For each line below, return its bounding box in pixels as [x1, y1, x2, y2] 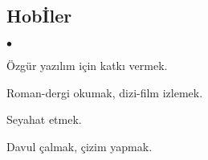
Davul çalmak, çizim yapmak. [6, 137, 153, 154]
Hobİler [6, 3, 72, 28]
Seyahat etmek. [6, 111, 82, 128]
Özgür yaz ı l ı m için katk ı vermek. [6, 57, 168, 74]
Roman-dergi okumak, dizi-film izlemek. [6, 84, 203, 101]
